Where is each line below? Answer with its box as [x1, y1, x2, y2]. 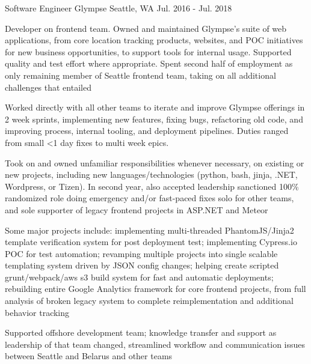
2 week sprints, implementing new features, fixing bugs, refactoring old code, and [5, 112, 303, 125]
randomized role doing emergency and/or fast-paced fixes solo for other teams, [5, 192, 294, 204]
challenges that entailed [5, 80, 91, 93]
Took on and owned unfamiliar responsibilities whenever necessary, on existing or [5, 156, 304, 169]
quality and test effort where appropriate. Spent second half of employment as [5, 57, 293, 70]
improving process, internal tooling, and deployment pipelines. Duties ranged [5, 124, 289, 137]
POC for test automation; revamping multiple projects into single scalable [5, 247, 278, 259]
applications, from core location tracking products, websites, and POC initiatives [5, 34, 303, 46]
